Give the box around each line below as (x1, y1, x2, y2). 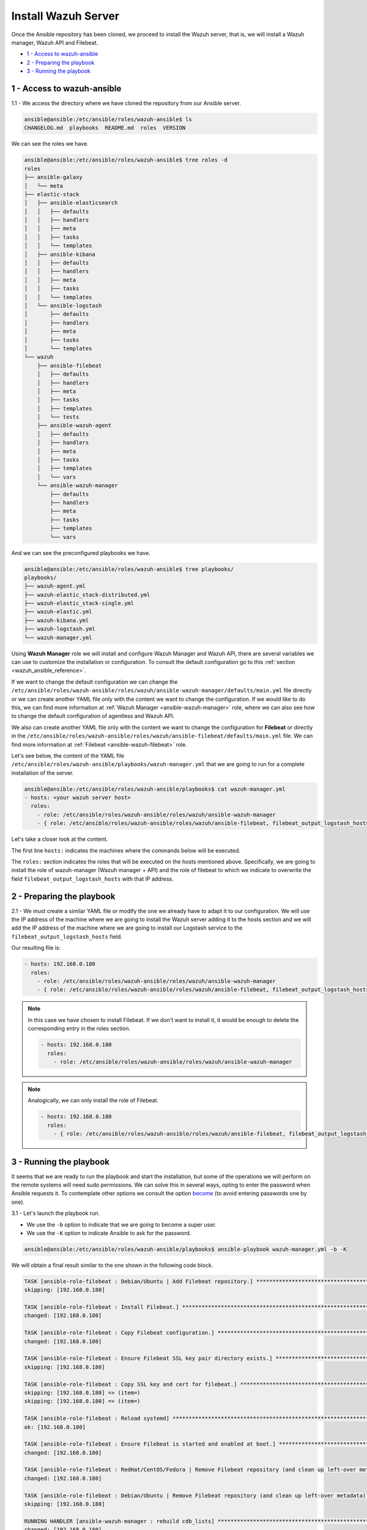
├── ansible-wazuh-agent (37, 422, 112, 429)
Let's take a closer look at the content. (11, 835, 108, 843)
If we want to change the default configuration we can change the (11, 678, 178, 685)
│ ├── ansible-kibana (24, 251, 96, 258)
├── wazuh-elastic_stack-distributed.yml (24, 591, 150, 598)
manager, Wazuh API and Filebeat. (11, 39, 98, 46)
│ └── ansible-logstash (24, 302, 102, 309)
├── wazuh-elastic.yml (24, 608, 92, 615)
